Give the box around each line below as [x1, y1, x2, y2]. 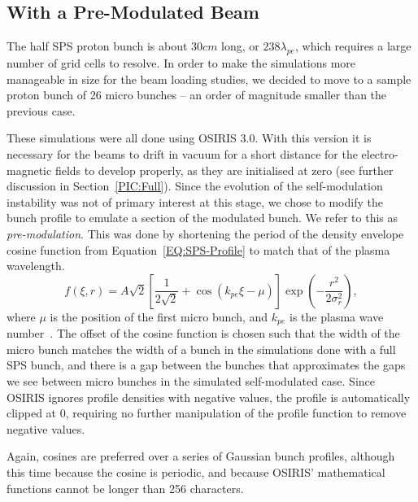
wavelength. [7, 257, 65, 274]
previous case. [7, 102, 76, 119]
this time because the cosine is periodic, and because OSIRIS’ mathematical [7, 463, 385, 480]
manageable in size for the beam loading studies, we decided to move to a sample [7, 70, 411, 87]
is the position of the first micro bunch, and [50, 308, 268, 325]
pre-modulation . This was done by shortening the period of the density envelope [7, 225, 404, 242]
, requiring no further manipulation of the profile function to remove [65, 404, 407, 421]
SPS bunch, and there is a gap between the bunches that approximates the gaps [7, 356, 406, 373]
